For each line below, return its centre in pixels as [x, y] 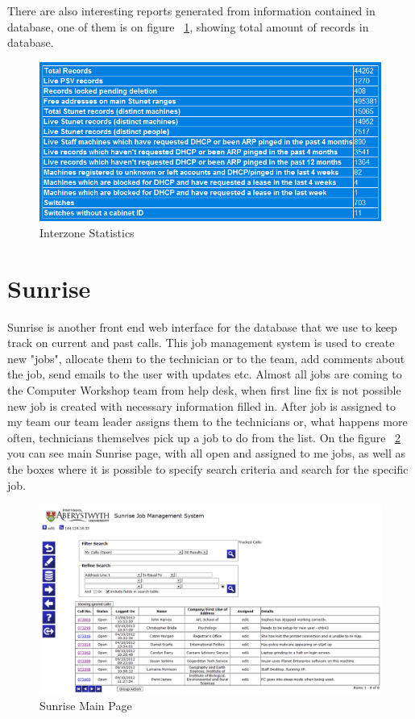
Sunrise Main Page [86, 705]
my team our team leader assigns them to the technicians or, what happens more [207, 422]
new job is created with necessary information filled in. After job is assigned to [202, 405]
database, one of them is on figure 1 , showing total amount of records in [188, 26]
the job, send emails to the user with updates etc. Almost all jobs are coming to [205, 374]
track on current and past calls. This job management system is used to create [201, 343]
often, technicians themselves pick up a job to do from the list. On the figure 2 [204, 437]
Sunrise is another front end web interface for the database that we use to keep [202, 326]
